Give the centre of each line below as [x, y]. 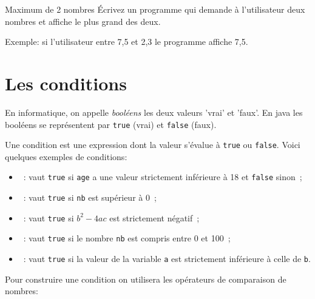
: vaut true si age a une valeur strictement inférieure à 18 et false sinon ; [163, 177]
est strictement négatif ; [154, 217]
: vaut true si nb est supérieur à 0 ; [90, 197]
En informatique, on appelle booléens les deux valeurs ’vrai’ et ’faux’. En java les [154, 112]
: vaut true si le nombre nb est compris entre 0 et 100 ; [127, 238]
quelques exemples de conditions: [66, 156]
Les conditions [66, 83]
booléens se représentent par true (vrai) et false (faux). [111, 124]
